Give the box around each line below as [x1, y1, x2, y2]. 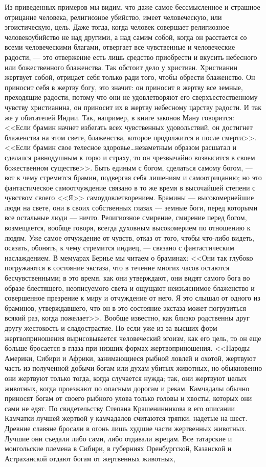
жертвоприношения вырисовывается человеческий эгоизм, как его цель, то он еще [5, 332, 261, 343]
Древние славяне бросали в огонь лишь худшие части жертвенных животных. [5, 422, 247, 433]
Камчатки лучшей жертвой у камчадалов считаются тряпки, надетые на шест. [5, 413, 248, 423]
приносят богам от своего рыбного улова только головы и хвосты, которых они [5, 393, 252, 404]
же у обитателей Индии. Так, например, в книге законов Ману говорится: [5, 112, 234, 122]
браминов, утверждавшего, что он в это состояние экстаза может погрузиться [5, 302, 246, 313]
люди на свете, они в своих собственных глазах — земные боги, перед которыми [5, 202, 258, 213]
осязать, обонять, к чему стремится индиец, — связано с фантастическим [5, 242, 234, 253]
